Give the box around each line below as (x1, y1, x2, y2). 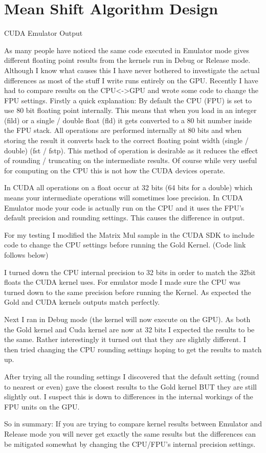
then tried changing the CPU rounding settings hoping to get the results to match (4, 344, 262, 354)
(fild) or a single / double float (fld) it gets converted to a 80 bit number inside (4, 115, 252, 125)
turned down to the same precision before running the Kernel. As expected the (4, 286, 251, 297)
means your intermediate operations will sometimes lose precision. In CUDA (4, 192, 243, 203)
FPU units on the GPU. (4, 401, 80, 412)
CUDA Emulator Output (4, 28, 83, 38)
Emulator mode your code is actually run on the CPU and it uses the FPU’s (4, 202, 245, 213)
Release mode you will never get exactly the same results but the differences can (4, 428, 256, 439)
